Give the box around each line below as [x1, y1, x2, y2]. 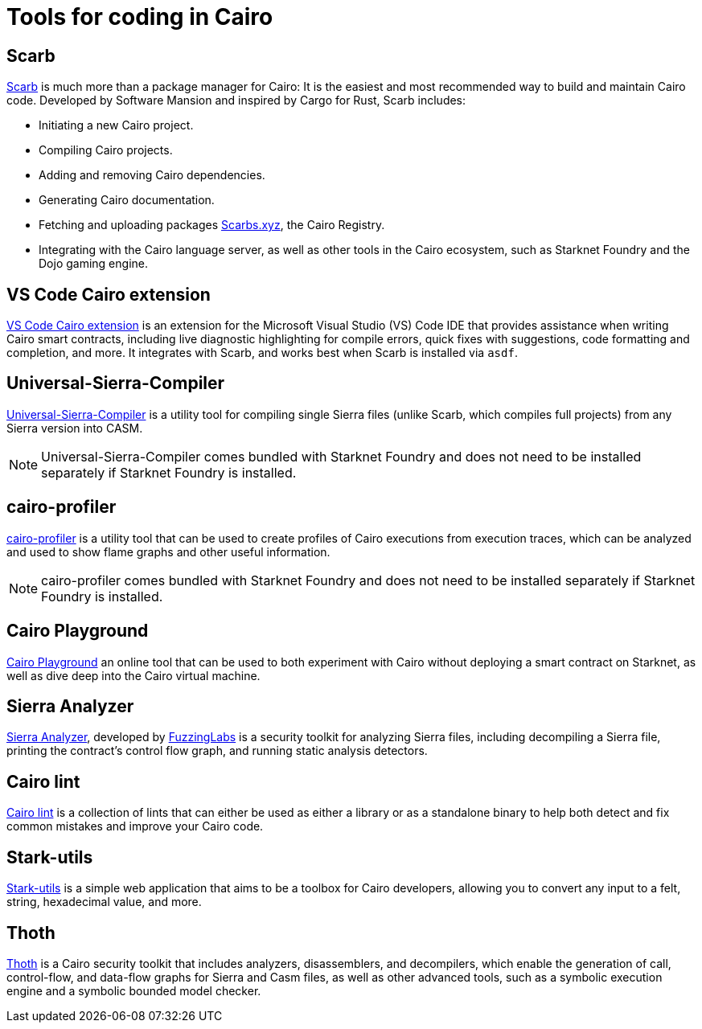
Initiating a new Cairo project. [39, 118, 194, 133]
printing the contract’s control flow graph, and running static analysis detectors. [6, 744, 428, 758]
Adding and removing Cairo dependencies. [39, 168, 265, 182]
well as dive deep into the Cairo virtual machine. [6, 668, 261, 683]
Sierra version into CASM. [6, 420, 143, 435]
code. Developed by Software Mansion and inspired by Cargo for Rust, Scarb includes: [6, 93, 466, 108]
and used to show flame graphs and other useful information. [6, 544, 330, 559]
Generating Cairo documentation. [39, 193, 215, 207]
